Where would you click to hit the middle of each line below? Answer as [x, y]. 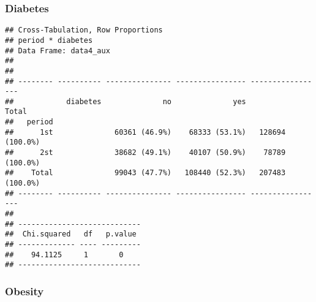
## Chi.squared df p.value [71, 234]
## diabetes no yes [126, 101]
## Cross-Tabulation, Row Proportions [84, 30]
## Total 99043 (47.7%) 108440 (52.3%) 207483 [145, 173]
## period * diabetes [49, 40]
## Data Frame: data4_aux [58, 51]
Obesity [24, 291]
